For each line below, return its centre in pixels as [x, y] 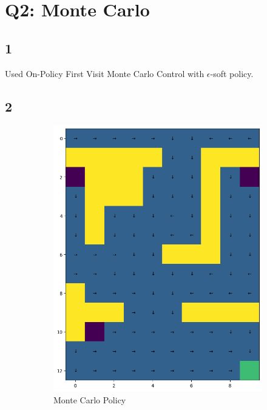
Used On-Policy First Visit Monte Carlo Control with [105, 73]
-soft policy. [232, 73]
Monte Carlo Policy [90, 399]
